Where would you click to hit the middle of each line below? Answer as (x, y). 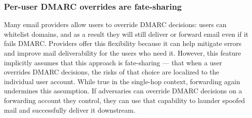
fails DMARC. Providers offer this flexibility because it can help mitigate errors (123, 43)
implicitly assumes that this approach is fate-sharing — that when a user (113, 62)
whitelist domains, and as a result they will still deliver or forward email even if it (126, 34)
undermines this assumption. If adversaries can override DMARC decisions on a (123, 91)
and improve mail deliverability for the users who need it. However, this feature (123, 53)
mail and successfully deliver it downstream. (70, 110)
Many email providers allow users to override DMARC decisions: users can (115, 24)
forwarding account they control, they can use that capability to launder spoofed (125, 100)
